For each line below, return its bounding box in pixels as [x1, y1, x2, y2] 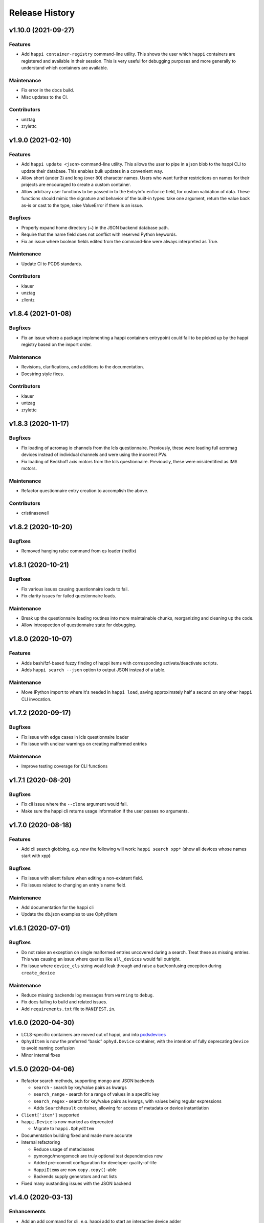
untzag [21, 400, 36, 406]
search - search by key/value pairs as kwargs [33, 1085, 127, 1090]
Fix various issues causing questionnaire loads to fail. [21, 586, 129, 592]
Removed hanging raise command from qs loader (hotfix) [21, 548, 137, 554]
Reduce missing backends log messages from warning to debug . [21, 992, 154, 998]
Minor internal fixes [21, 1052, 61, 1058]
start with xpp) [21, 853, 51, 859]
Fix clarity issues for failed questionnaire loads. [21, 592, 117, 599]
